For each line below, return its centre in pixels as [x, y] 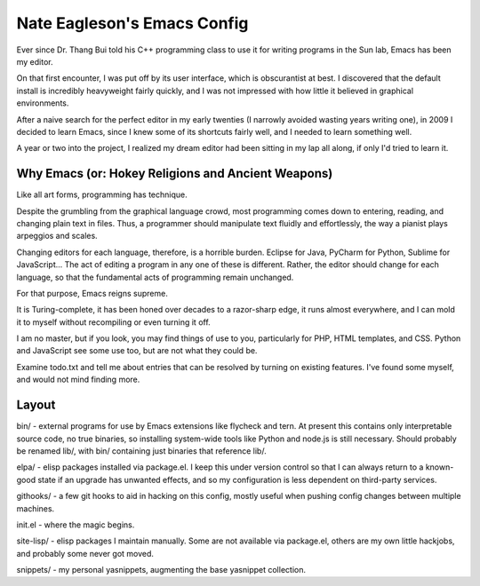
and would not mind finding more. [78, 380]
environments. [43, 103]
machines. [36, 508]
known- [440, 467]
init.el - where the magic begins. [76, 525]
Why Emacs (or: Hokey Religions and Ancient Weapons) [175, 174]
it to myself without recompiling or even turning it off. [113, 322]
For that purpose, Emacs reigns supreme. [92, 293]
